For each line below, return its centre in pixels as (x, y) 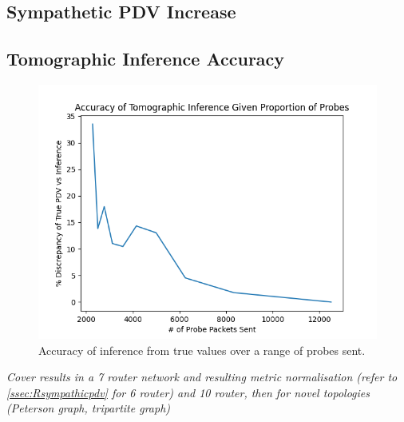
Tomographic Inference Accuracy (146, 59)
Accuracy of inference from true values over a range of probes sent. (202, 350)
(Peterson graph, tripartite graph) (89, 408)
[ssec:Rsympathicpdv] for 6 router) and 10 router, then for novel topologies (188, 392)
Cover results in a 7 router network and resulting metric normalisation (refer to (202, 377)
